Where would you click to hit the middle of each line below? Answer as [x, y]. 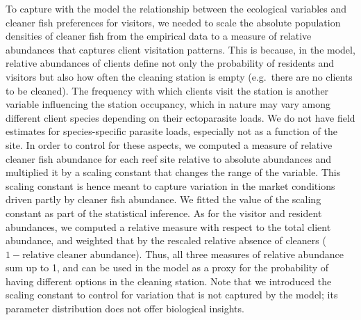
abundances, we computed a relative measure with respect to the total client [168, 226]
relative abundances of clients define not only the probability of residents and [170, 63]
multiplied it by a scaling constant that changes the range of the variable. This [173, 172]
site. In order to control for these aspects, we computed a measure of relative [169, 144]
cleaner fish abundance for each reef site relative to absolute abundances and [169, 158]
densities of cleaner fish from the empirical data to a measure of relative [159, 36]
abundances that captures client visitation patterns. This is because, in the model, [180, 49]
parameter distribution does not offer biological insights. [125, 309]
